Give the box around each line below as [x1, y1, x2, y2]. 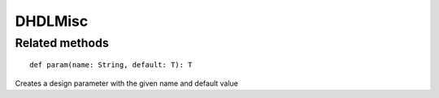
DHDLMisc [15, 12, 89, 30]
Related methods [15, 36, 109, 50]
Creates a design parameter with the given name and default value [15, 78, 239, 88]
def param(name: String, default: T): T [29, 61, 193, 70]
